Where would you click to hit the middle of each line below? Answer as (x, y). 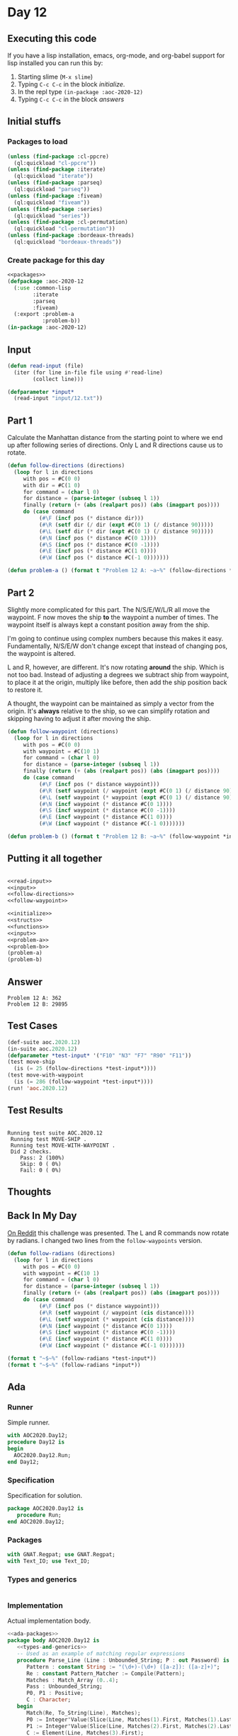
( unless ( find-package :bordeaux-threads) (71, 236)
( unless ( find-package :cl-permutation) (68, 222)
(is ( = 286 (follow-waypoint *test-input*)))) (84, 1082)
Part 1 (20, 420)
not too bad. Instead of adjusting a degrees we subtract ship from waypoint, (118, 674)
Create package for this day (56, 260)
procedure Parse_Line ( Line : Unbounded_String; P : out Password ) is (123, 1660)
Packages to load (38, 142)
